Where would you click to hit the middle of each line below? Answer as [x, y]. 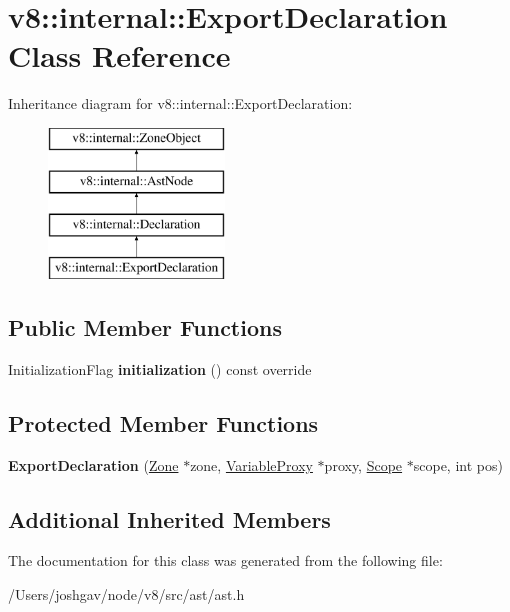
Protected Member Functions [163, 422]
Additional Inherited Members [169, 518]
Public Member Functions [145, 327]
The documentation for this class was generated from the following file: [225, 560]
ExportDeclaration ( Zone [93, 464]
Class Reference [119, 55]
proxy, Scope [363, 464]
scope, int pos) [458, 464]
